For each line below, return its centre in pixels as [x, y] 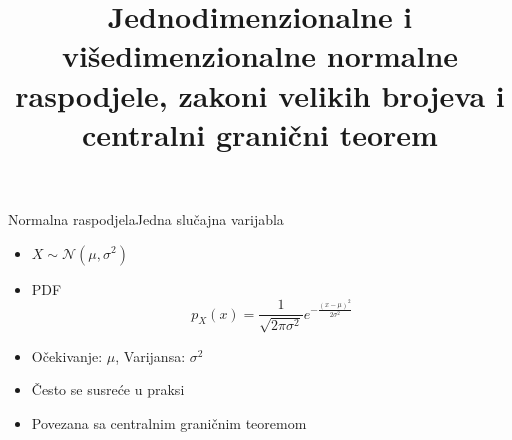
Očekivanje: [67, 355]
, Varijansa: [150, 355]
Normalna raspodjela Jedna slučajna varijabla [146, 218]
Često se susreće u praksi [108, 389]
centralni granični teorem [260, 133]
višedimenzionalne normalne [260, 55]
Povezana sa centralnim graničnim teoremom [169, 422]
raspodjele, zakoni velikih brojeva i [260, 94]
